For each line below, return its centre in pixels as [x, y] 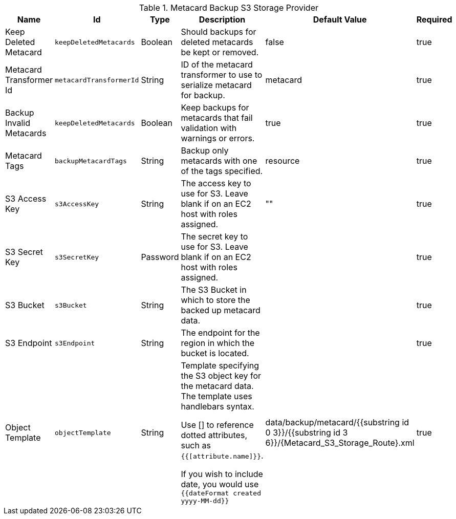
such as [196, 445]
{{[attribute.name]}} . [222, 456]
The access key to [216, 183]
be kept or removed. [220, 52]
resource [283, 161]
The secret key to [214, 236]
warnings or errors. [218, 138]
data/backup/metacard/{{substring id [337, 422]
